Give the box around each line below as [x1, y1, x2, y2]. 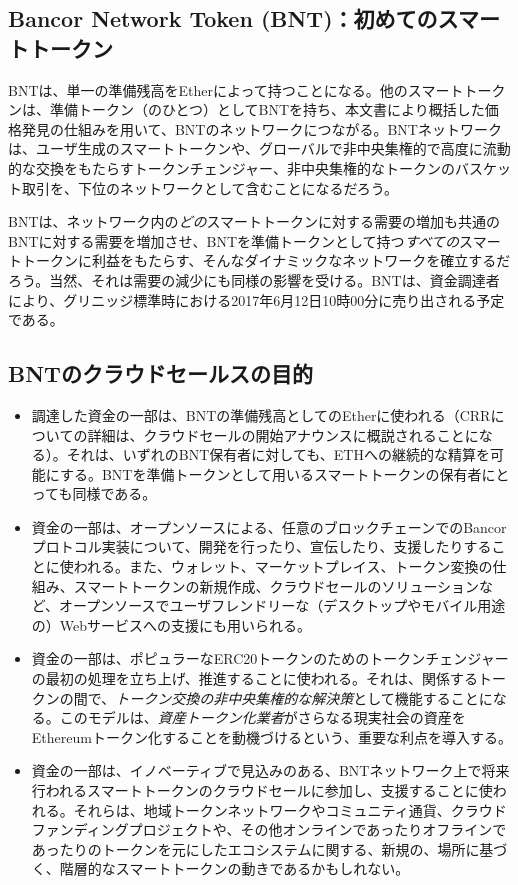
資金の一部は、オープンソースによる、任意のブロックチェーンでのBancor [31, 516, 507, 537]
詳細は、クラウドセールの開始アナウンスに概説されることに [87, 424, 479, 445]
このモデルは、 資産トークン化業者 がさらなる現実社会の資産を [59, 707, 466, 728]
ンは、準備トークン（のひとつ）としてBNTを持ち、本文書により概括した [8, 99, 485, 120]
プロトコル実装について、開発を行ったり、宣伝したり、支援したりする [31, 536, 492, 557]
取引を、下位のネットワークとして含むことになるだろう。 [21, 177, 398, 198]
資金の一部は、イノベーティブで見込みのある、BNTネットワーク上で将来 [31, 760, 510, 781]
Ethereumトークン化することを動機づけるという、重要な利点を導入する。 [31, 726, 512, 747]
